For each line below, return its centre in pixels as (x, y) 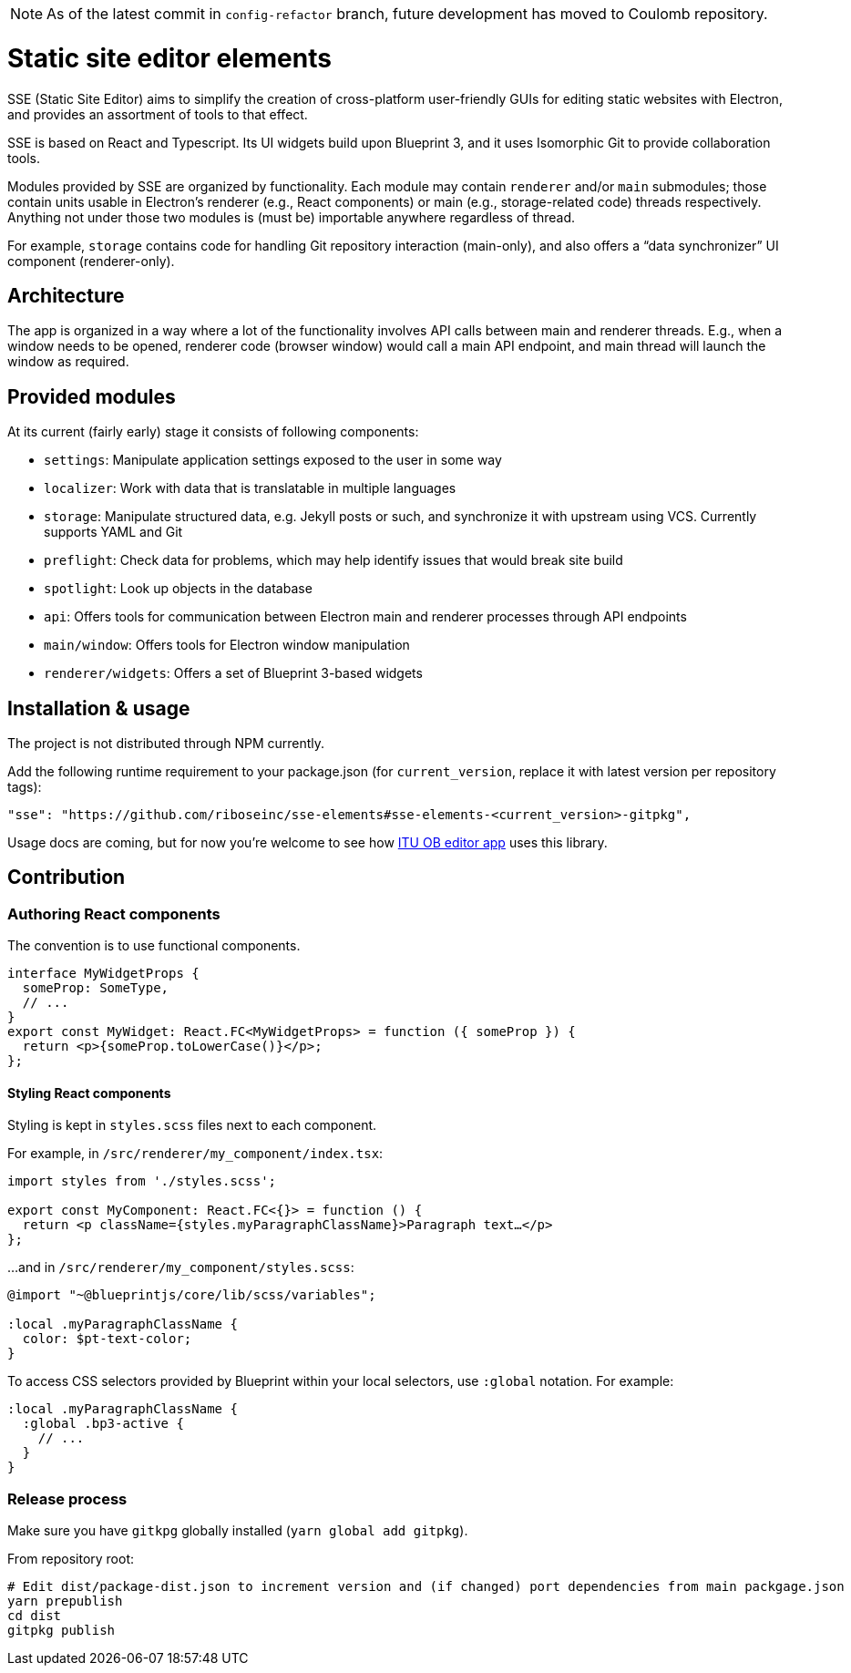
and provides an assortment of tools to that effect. (158, 114)
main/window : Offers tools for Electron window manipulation (227, 645)
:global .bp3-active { (103, 1424)
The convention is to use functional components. (154, 946)
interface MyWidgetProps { (103, 974)
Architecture (66, 295)
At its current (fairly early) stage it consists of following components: (213, 432)
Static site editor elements (169, 58)
